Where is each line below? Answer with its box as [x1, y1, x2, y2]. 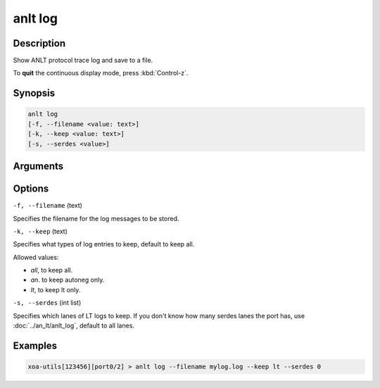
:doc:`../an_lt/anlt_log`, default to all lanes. [13, 321, 135, 330]
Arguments [13, 161, 64, 173]
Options [13, 183, 49, 195]
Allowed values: [13, 253, 59, 261]
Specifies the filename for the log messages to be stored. [13, 214, 179, 223]
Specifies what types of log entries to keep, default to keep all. [13, 240, 195, 249]
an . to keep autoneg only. [30, 275, 105, 284]
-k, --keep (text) [13, 227, 68, 235]
